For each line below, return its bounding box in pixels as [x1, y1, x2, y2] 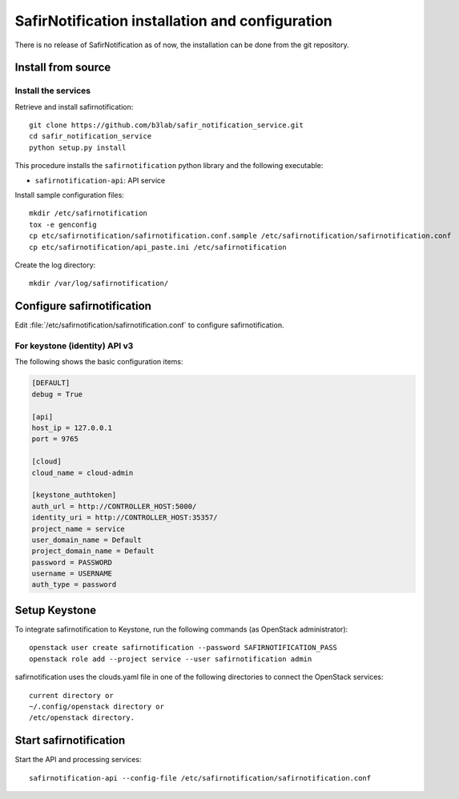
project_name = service [31, 524, 126, 533]
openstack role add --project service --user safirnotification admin [29, 654, 312, 664]
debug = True [31, 389, 83, 399]
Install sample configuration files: [14, 191, 124, 200]
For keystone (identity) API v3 [14, 340, 134, 351]
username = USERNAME [31, 569, 112, 578]
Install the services [14, 85, 91, 96]
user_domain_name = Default [31, 535, 142, 544]
